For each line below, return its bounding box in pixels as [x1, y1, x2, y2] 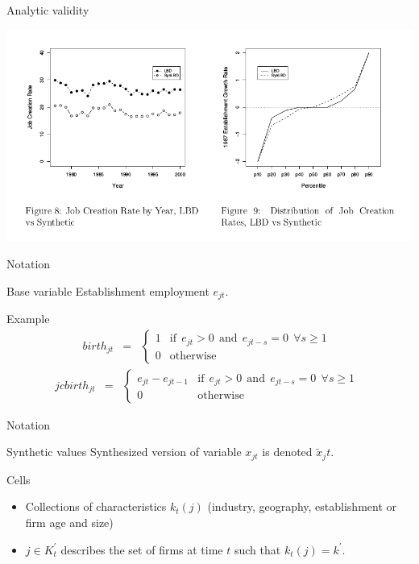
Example [6, 310, 50, 327]
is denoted [262, 443, 313, 460]
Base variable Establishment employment [6, 282, 209, 299]
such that [234, 541, 281, 558]
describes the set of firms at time [60, 541, 223, 558]
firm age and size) [25, 514, 114, 530]
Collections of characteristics [25, 498, 167, 515]
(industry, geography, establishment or [207, 498, 397, 515]
